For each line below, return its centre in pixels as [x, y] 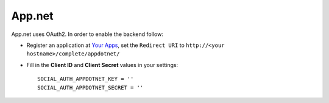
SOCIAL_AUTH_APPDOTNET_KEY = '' [86, 79]
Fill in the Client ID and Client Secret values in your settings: [102, 65]
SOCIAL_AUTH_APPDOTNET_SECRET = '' [90, 87]
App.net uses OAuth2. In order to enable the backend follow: [87, 34]
